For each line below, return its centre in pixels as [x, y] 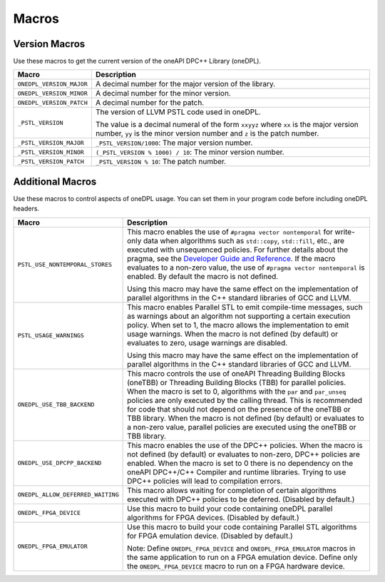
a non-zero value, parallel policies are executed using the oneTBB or [242, 427]
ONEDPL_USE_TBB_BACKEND [56, 405]
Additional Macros [55, 182]
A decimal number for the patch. [150, 103]
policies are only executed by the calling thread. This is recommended [245, 400]
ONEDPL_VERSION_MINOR [53, 93]
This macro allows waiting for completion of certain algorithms [232, 490]
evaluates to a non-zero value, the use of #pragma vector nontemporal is [246, 267]
